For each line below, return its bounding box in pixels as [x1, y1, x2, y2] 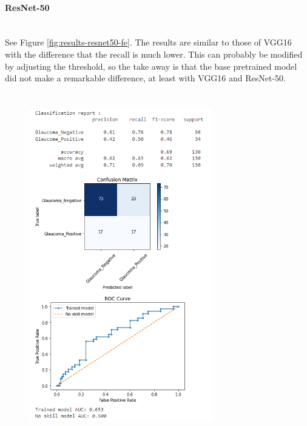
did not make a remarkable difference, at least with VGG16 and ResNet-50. [5, 72, 286, 84]
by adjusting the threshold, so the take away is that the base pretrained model [5, 59, 297, 72]
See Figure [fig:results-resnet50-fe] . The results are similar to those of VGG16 [5, 36, 292, 49]
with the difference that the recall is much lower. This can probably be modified [5, 47, 303, 60]
